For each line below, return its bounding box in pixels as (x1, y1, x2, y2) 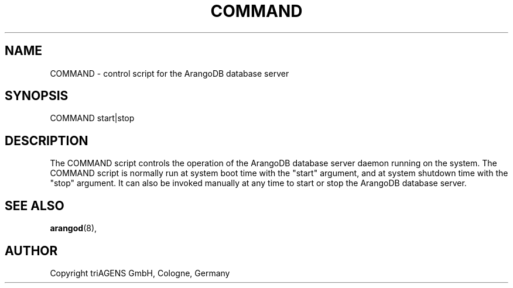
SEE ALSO (5, 198, 64, 213)
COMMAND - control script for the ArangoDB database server (50, 68, 289, 78)
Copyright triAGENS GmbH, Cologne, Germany (50, 268, 230, 278)
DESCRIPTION (5, 133, 88, 148)
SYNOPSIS (5, 88, 69, 104)
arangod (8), (50, 223, 97, 234)
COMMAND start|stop (50, 113, 135, 124)
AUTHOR (5, 243, 58, 258)
